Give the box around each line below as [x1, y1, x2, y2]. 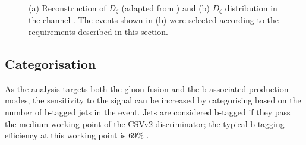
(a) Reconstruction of [29, 2, 106, 14]
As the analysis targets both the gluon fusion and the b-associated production [5, 82, 289, 94]
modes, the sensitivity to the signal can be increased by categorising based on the [5, 94, 301, 106]
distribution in [225, 2, 277, 14]
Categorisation [5, 55, 96, 73]
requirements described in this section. [29, 26, 168, 38]
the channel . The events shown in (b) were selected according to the [29, 14, 279, 26]
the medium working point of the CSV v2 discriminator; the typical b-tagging [5, 117, 285, 130]
